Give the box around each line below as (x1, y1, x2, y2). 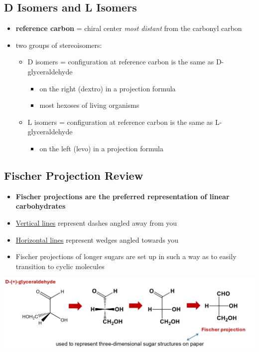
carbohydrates (15, 201, 66, 211)
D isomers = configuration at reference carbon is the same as (27, 56, 214, 67)
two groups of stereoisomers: (15, 39, 102, 50)
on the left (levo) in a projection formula (39, 143, 163, 153)
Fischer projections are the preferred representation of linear (15, 191, 230, 201)
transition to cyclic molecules (15, 261, 105, 271)
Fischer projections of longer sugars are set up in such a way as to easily (15, 251, 237, 262)
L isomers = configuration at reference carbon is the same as (27, 116, 213, 127)
